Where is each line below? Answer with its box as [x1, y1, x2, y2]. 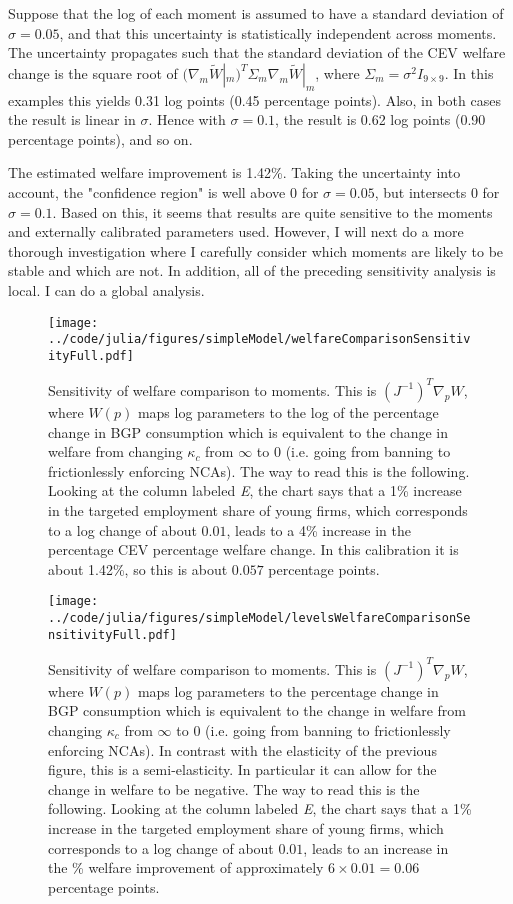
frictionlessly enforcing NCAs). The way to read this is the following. [48, 460, 470, 481]
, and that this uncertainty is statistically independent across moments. [59, 22, 497, 43]
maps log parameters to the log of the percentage [137, 401, 439, 422]
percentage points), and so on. [8, 128, 193, 149]
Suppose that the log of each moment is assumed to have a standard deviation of [8, 3, 504, 23]
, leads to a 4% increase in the [226, 519, 412, 540]
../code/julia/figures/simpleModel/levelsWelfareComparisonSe [48, 610, 471, 625]
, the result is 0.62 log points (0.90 [275, 109, 486, 130]
